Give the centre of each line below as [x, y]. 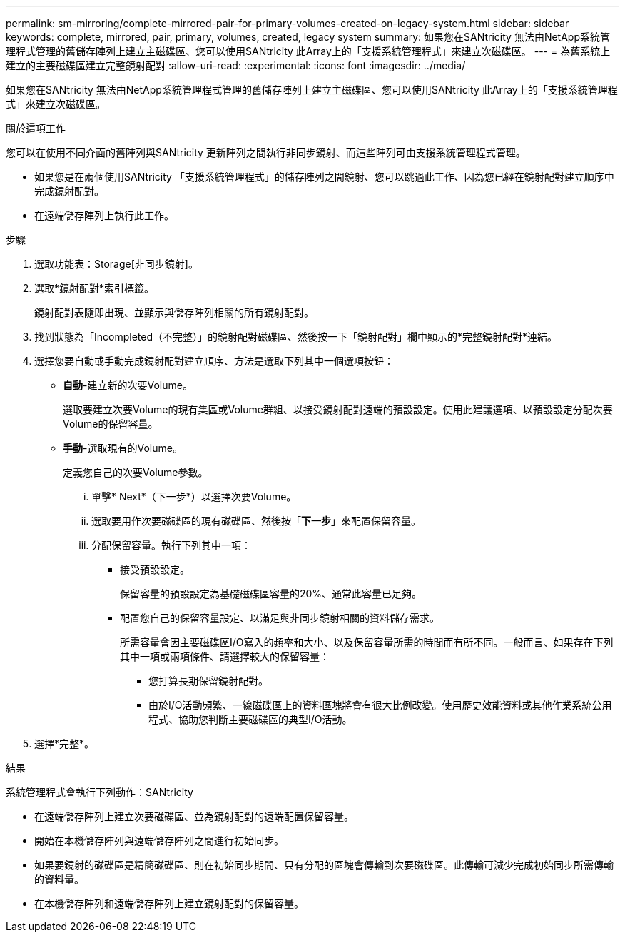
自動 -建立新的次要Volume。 [128, 385]
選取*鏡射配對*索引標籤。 [95, 288]
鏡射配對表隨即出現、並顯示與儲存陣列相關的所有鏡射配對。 [174, 312]
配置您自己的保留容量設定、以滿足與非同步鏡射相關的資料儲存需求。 [280, 618]
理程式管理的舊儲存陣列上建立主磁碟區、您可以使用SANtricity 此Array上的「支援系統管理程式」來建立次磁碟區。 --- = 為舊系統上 [308, 51]
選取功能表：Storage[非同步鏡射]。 [116, 264]
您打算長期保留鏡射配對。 [208, 681]
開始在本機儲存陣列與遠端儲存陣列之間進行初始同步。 [159, 841]
